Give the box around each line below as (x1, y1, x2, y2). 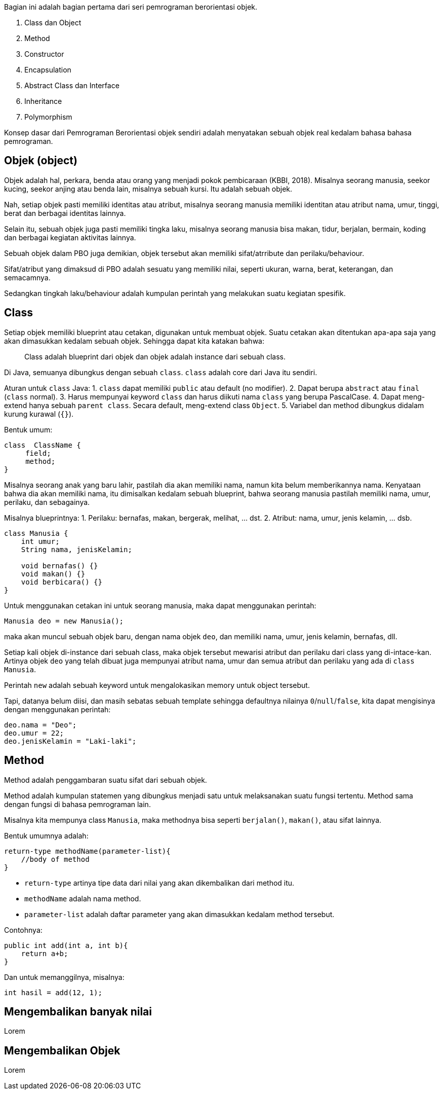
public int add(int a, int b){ (4, 941, 128, 950)
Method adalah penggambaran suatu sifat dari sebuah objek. (4, 775, 207, 784)
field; (25, 449, 51, 457)
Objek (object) (4, 154, 77, 167)
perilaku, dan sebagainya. (4, 497, 90, 506)
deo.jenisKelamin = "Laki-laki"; (4, 737, 137, 745)
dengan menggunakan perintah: (4, 705, 111, 714)
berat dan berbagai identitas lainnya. (4, 208, 126, 217)
